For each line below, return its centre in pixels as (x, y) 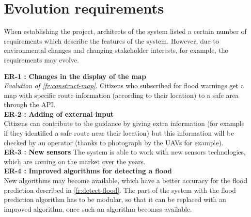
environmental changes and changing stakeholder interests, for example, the (116, 50)
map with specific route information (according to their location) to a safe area (121, 95)
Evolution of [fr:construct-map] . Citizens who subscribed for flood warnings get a (124, 85)
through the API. (30, 104)
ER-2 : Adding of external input (59, 114)
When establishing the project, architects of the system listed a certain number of (125, 31)
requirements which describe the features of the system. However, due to (111, 40)
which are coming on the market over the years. (75, 161)
